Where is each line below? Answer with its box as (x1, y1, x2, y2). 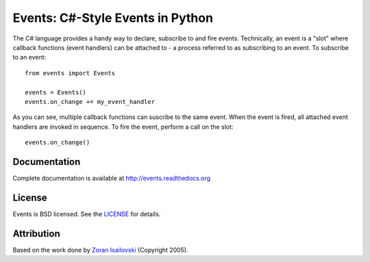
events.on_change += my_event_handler (25, 98, 156, 105)
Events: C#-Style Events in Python (12, 10, 214, 25)
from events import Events (25, 69, 116, 77)
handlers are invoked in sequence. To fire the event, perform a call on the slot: (12, 122, 234, 131)
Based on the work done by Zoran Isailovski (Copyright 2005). (12, 246, 188, 254)
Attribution (12, 228, 61, 239)
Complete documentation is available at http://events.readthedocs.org (12, 174, 211, 182)
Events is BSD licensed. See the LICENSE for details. (12, 209, 161, 218)
